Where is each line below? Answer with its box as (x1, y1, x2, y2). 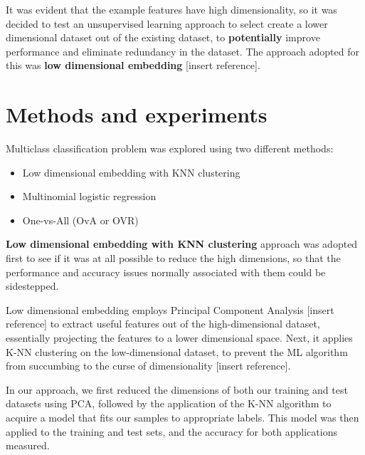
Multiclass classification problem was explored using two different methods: (6, 141, 334, 156)
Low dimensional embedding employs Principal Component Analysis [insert (6, 302, 334, 317)
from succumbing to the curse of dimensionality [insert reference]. (6, 358, 291, 373)
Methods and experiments (6, 100, 268, 129)
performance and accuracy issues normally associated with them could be (6, 264, 326, 279)
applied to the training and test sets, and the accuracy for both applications (6, 424, 337, 439)
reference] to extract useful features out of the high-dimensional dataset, (6, 316, 320, 331)
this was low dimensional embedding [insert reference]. (6, 58, 260, 73)
